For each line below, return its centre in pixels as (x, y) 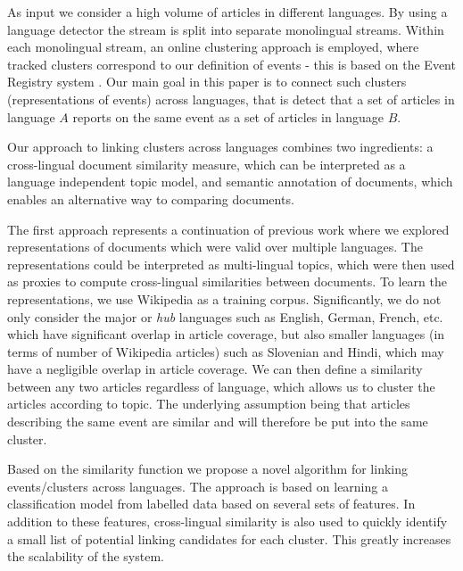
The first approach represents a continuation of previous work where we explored (228, 229)
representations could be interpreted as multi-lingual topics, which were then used (231, 264)
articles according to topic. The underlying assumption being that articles (209, 404)
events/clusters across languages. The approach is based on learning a (198, 486)
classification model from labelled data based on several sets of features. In (211, 504)
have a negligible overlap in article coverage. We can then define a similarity (215, 369)
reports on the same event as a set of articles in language (228, 116)
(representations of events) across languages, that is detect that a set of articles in (231, 99)
